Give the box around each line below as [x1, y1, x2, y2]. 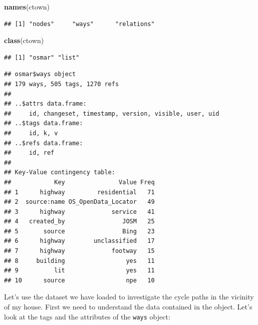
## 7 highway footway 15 [4, 247, 155, 255]
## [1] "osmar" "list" [4, 54, 80, 61]
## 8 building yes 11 [4, 257, 155, 264]
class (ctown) [4, 35, 44, 46]
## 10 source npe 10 [4, 276, 155, 284]
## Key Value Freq [4, 178, 155, 186]
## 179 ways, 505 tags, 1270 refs [4, 80, 119, 88]
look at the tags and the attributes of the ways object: [4, 311, 170, 321]
